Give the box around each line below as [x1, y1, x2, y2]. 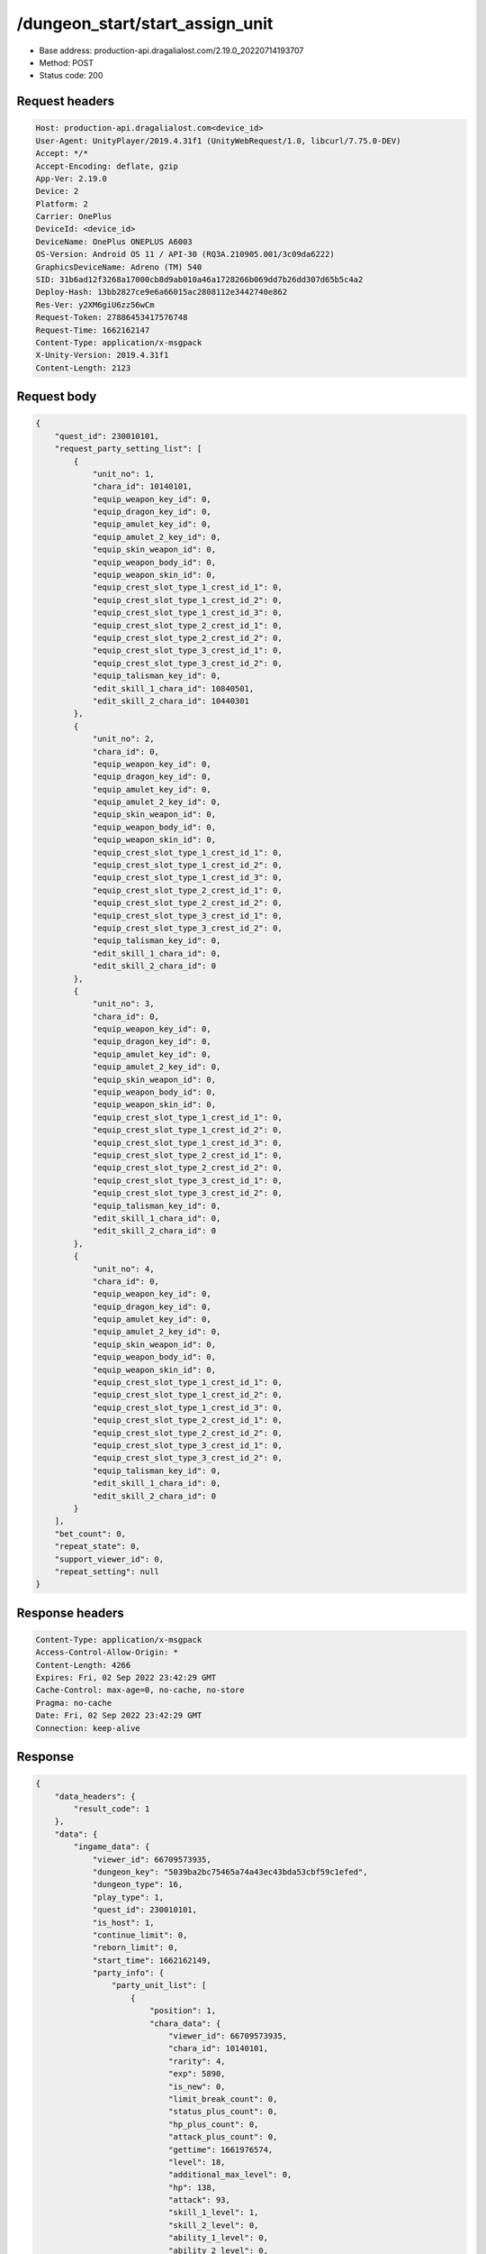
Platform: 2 [35, 198, 89, 209]
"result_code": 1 [73, 1803, 150, 1814]
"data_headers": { [54, 1791, 136, 1801]
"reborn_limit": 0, [92, 1943, 179, 1953]
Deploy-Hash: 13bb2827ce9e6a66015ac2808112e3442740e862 [35, 287, 288, 298]
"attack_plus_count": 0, [167, 2132, 278, 2142]
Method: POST [39, 57, 94, 68]
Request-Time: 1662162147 [35, 325, 150, 335]
